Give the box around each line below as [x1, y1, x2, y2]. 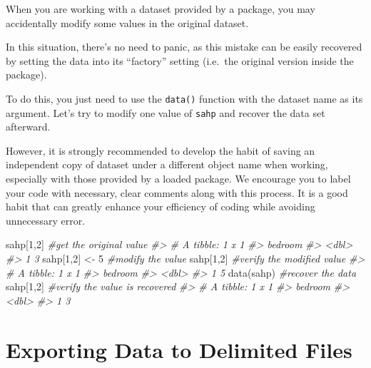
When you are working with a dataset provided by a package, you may [6, 1, 315, 16]
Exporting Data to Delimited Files [6, 334, 352, 364]
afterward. [6, 119, 51, 134]
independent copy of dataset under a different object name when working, [6, 157, 328, 172]
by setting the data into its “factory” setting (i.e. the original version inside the [6, 53, 354, 68]
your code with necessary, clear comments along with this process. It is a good [6, 185, 348, 200]
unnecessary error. [6, 213, 86, 228]
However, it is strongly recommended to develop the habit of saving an [6, 143, 315, 158]
